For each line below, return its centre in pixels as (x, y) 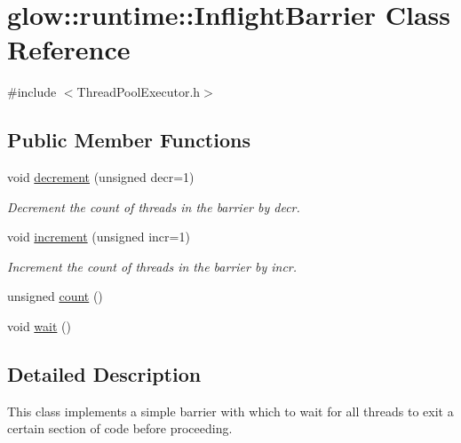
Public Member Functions (129, 140)
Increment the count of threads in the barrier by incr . (152, 266)
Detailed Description (104, 374)
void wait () (39, 326)
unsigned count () (55, 296)
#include (32, 92)
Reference (69, 49)
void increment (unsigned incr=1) (99, 237)
